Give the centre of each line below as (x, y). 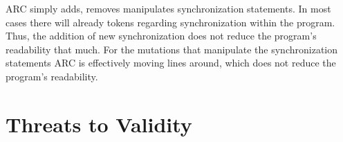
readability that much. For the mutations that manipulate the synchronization (172, 49)
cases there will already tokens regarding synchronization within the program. (170, 22)
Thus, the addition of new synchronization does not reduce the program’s (161, 36)
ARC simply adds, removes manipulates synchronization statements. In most (168, 8)
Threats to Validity (99, 124)
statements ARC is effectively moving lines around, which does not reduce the (171, 63)
